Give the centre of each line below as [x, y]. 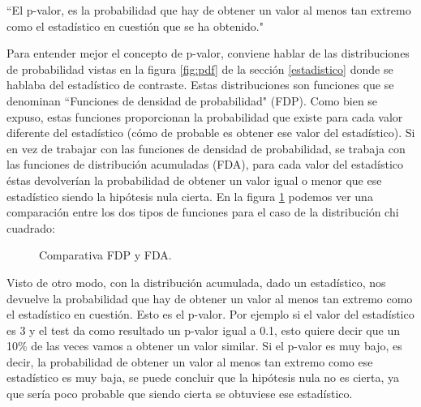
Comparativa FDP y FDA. [105, 255]
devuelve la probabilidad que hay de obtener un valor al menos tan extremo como [210, 298]
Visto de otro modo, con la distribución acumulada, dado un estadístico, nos [196, 282]
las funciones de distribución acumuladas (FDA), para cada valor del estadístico [205, 164]
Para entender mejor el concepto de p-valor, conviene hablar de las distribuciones [208, 53]
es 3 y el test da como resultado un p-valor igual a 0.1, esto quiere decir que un [203, 330]
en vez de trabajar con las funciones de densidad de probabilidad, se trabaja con [206, 148]
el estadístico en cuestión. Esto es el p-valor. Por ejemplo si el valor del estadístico [210, 314]
